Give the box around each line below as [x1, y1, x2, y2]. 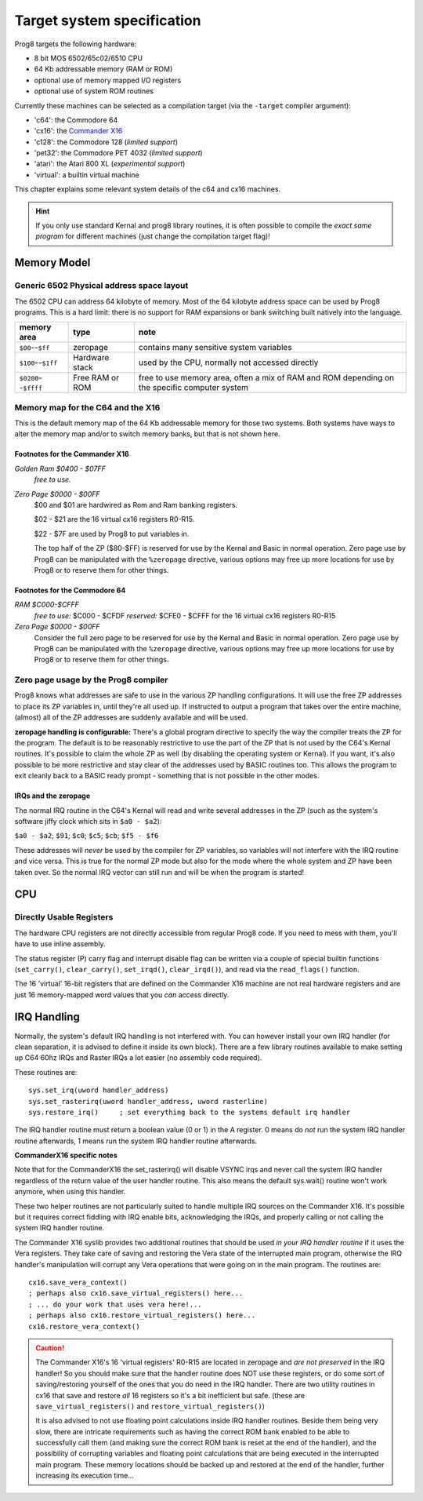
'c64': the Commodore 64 [34, 115, 118, 125]
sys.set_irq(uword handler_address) [28, 1086, 169, 1095]
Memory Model [14, 256, 91, 270]
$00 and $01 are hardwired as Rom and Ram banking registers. [34, 501, 238, 510]
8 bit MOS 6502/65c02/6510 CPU [34, 53, 143, 63]
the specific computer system [138, 382, 249, 393]
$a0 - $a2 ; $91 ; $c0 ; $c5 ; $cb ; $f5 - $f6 [14, 831, 159, 840]
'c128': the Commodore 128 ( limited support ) [34, 137, 179, 147]
